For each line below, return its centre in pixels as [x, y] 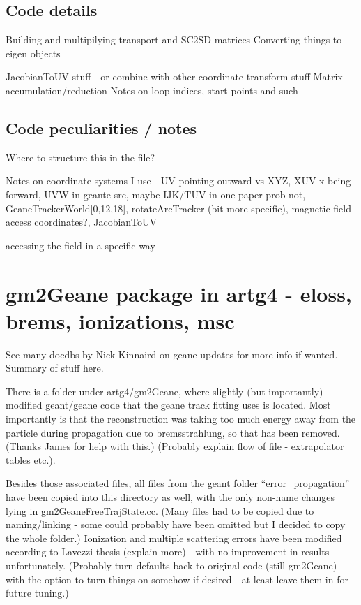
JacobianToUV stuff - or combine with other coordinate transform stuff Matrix [174, 76]
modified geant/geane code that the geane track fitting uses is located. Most [168, 405]
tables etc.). [31, 459]
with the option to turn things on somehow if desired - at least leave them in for [177, 579]
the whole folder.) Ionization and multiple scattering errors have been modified [174, 538]
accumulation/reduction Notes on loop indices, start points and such [152, 90]
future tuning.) [37, 593]
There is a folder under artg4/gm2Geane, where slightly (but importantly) [164, 391]
